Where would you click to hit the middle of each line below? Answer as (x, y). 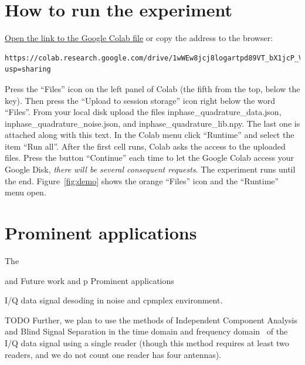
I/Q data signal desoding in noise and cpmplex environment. (114, 300)
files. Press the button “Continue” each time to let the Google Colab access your (150, 158)
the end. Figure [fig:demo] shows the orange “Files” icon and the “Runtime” (142, 180)
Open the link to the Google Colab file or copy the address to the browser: (139, 38)
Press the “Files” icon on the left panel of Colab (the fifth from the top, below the (152, 88)
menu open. (26, 192)
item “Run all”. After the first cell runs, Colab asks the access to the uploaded (145, 146)
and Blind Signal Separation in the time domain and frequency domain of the (146, 331)
